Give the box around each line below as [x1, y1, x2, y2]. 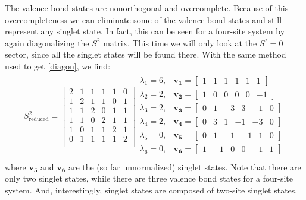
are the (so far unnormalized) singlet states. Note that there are [68, 160, 301, 173]
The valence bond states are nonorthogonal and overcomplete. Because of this [5, 2, 289, 14]
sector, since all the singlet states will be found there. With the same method [5, 48, 286, 61]
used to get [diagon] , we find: [5, 59, 111, 72]
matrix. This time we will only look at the [103, 36, 257, 49]
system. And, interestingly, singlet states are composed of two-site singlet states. [5, 184, 298, 196]
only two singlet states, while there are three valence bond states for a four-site [5, 172, 293, 185]
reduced [29, 116, 49, 122]
